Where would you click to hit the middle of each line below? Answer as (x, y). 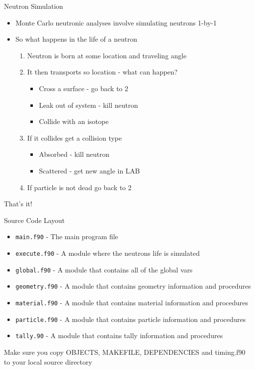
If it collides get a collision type (75, 137)
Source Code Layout (34, 220)
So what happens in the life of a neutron (76, 39)
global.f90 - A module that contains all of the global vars (104, 269)
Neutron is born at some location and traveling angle (107, 55)
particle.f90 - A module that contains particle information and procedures (131, 319)
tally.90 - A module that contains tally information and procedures (119, 335)
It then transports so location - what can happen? (102, 72)
